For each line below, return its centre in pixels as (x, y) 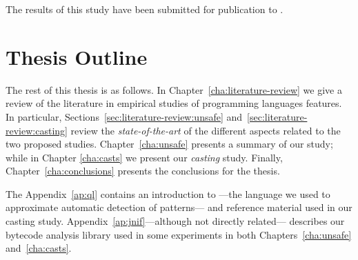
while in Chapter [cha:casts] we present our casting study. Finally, (144, 157)
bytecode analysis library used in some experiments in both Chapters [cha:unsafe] (179, 234)
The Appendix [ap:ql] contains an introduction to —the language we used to (168, 193)
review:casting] (37, 130)
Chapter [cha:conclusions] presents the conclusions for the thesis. (143, 171)
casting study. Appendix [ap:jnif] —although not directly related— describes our (175, 221)
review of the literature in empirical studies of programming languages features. (174, 103)
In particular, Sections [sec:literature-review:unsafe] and (124, 116)
